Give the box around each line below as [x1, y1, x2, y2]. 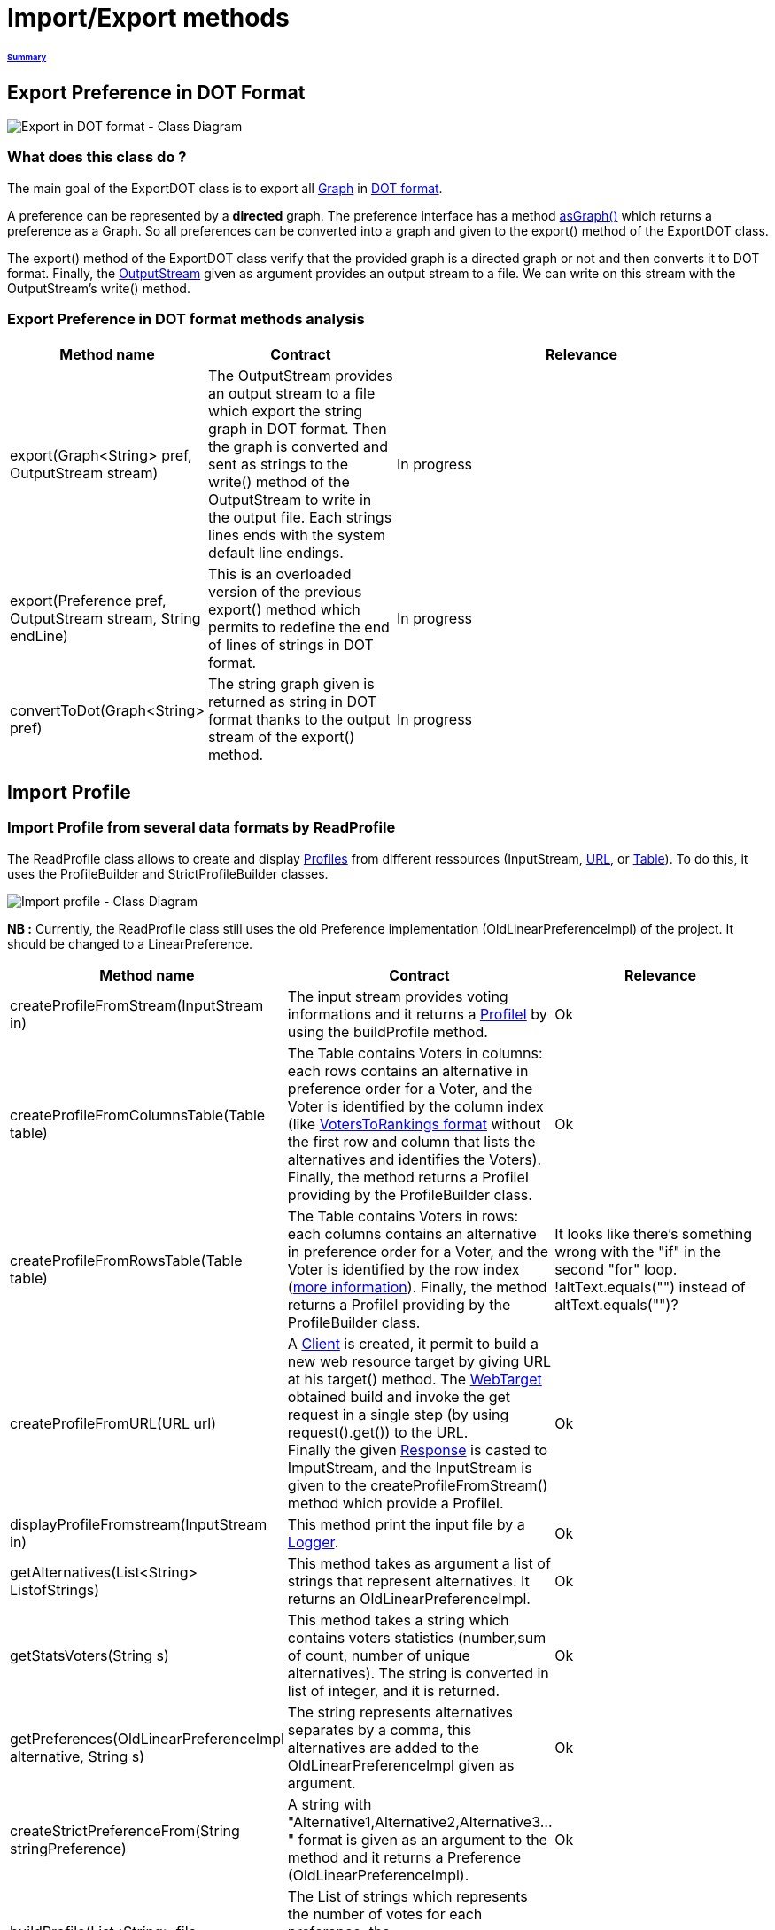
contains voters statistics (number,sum [287, 1628, 546, 1647]
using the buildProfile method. [287, 1022, 488, 1041]
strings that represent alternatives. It [287, 1571, 530, 1590]
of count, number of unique [287, 1646, 470, 1664]
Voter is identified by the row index [287, 1260, 520, 1278]
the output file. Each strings [208, 508, 392, 526]
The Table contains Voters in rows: [287, 1206, 519, 1225]
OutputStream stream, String [10, 608, 201, 627]
